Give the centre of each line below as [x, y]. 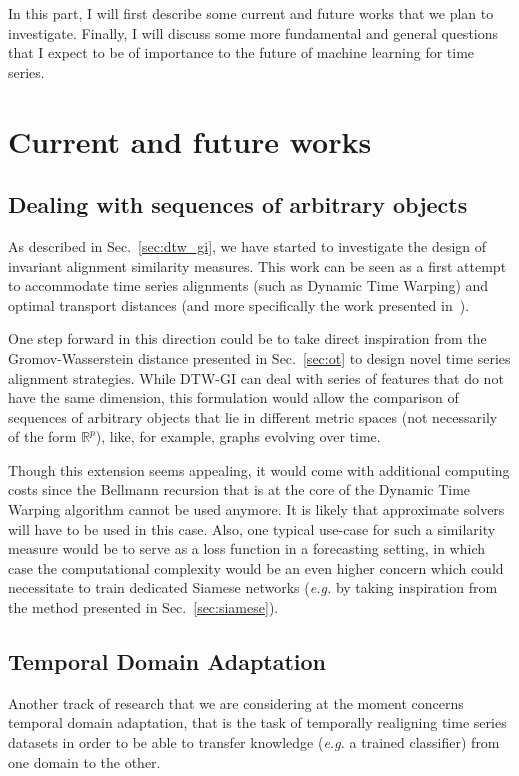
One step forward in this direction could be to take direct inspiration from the [247, 338]
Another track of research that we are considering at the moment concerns [236, 702]
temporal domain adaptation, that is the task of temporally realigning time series [257, 722]
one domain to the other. [84, 761]
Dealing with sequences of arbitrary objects [238, 204]
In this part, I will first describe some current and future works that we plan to [251, 13]
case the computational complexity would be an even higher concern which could [256, 567]
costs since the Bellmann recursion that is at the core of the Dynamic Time [239, 489]
